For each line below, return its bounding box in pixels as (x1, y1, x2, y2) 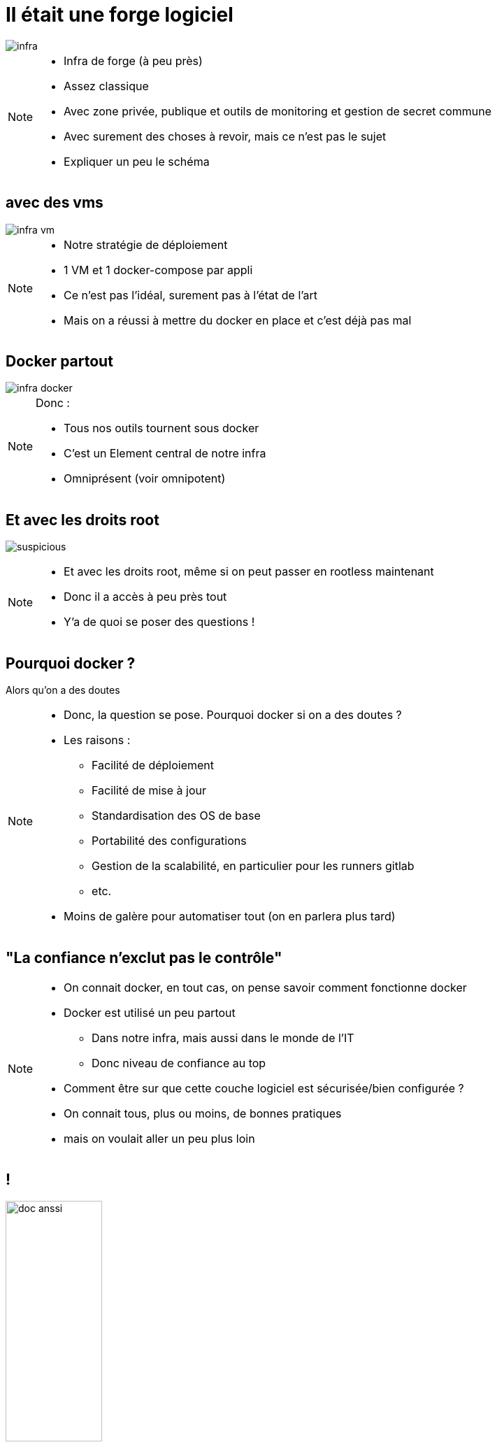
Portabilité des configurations (92, 834, 247, 848)
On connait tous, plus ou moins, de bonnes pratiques (64, 1106, 342, 1120)
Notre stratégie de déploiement (64, 237, 228, 252)
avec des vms (6, 194, 103, 212)
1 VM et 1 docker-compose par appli (64, 262, 253, 277)
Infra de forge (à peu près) (64, 53, 203, 68)
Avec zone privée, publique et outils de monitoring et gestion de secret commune (64, 104, 492, 118)
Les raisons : (64, 733, 131, 748)
